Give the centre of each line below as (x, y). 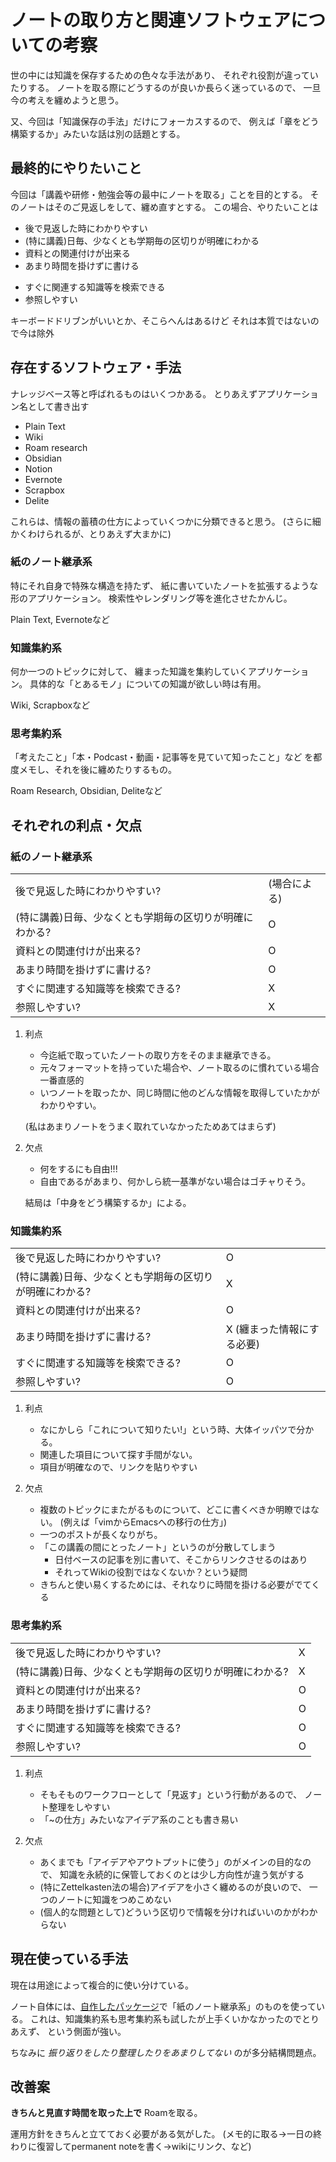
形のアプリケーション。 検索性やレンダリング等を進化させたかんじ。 (151, 598)
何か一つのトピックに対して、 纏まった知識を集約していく (129, 672)
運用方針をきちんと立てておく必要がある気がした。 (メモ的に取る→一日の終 (166, 2134)
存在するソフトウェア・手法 (96, 367)
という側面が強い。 (86, 2031)
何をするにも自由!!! (78, 1169)
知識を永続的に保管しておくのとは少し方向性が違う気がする (182, 1874)
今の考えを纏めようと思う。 (67, 100)
